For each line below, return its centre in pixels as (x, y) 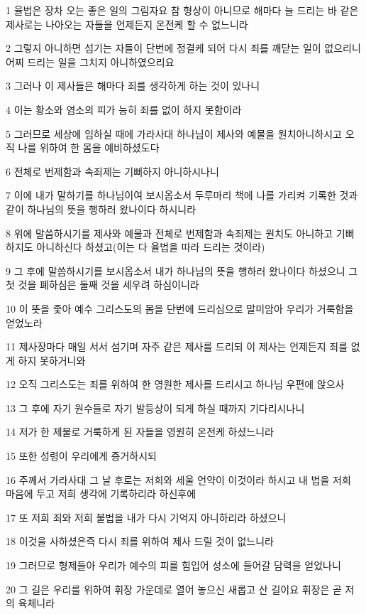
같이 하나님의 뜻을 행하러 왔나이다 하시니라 (101, 209)
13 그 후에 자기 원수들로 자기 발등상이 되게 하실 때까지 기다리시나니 (155, 408)
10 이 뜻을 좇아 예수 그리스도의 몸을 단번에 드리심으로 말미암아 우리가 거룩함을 (180, 308)
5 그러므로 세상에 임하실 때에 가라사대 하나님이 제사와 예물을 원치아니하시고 (174, 133)
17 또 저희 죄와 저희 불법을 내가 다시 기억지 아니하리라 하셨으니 (146, 517)
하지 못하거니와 (52, 360)
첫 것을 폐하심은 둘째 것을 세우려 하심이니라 (102, 285)
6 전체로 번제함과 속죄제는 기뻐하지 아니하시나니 (112, 171)
